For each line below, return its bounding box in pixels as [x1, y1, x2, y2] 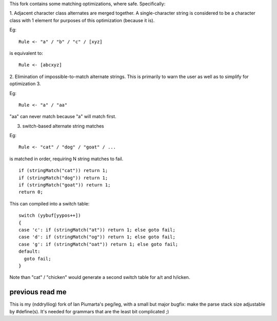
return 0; [18, 189, 43, 195]
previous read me [9, 288, 67, 296]
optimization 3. [9, 81, 41, 87]
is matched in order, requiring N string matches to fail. [9, 156, 124, 162]
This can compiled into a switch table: [9, 200, 90, 206]
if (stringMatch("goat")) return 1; [18, 182, 111, 188]
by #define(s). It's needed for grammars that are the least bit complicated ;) [9, 308, 169, 314]
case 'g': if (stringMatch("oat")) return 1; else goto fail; [18, 241, 179, 247]
